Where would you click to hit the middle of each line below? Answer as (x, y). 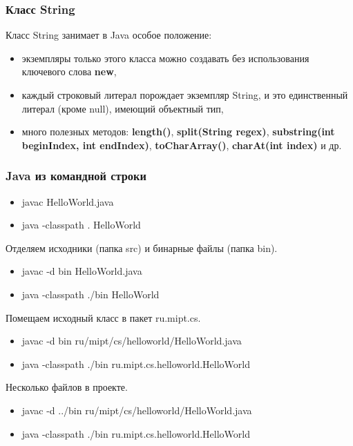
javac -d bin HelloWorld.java (82, 271)
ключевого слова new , (69, 71)
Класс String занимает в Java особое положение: (109, 35)
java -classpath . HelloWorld (81, 225)
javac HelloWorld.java (68, 201)
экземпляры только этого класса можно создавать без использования (165, 58)
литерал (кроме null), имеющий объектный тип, (123, 108)
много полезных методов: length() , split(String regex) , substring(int (178, 132)
